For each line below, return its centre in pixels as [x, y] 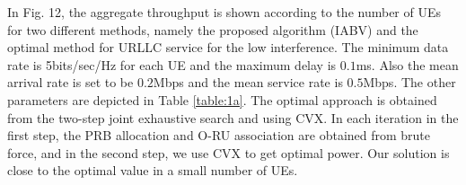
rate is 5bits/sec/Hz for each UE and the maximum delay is [172, 64]
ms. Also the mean [407, 64]
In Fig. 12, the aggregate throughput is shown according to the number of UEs [224, 12]
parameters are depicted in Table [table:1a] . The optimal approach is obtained [222, 99]
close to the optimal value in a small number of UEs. [153, 170]
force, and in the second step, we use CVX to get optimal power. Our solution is [229, 152]
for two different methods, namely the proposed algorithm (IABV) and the [213, 29]
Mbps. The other [409, 82]
